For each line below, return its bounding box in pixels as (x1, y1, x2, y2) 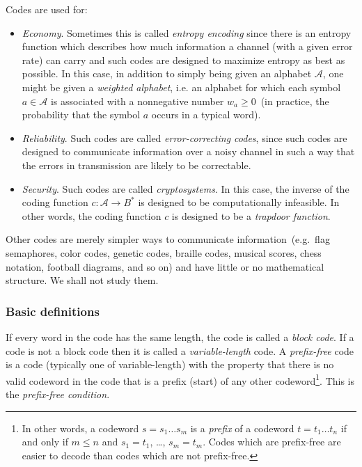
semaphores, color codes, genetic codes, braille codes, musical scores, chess (6, 245, 322, 260)
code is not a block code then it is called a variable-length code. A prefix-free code (6, 343, 354, 358)
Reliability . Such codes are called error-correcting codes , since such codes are (22, 130, 347, 145)
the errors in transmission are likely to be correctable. (22, 157, 251, 172)
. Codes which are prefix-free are (203, 434, 341, 449)
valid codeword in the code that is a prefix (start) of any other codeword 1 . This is (6, 371, 355, 388)
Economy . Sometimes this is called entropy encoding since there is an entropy (22, 25, 352, 40)
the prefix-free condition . (6, 386, 110, 401)
